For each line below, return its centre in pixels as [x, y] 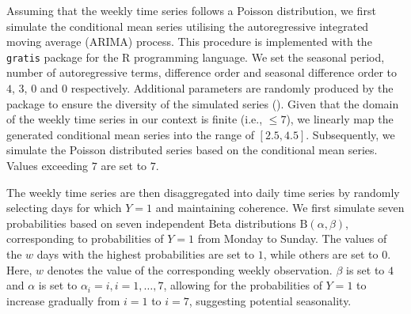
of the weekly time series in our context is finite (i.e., [135, 119]
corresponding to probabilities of [85, 238]
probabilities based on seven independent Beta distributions [151, 223]
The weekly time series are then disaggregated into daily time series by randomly [203, 192]
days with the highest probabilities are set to [145, 253]
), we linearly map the [340, 119]
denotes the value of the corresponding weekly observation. [190, 269]
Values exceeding [48, 165]
